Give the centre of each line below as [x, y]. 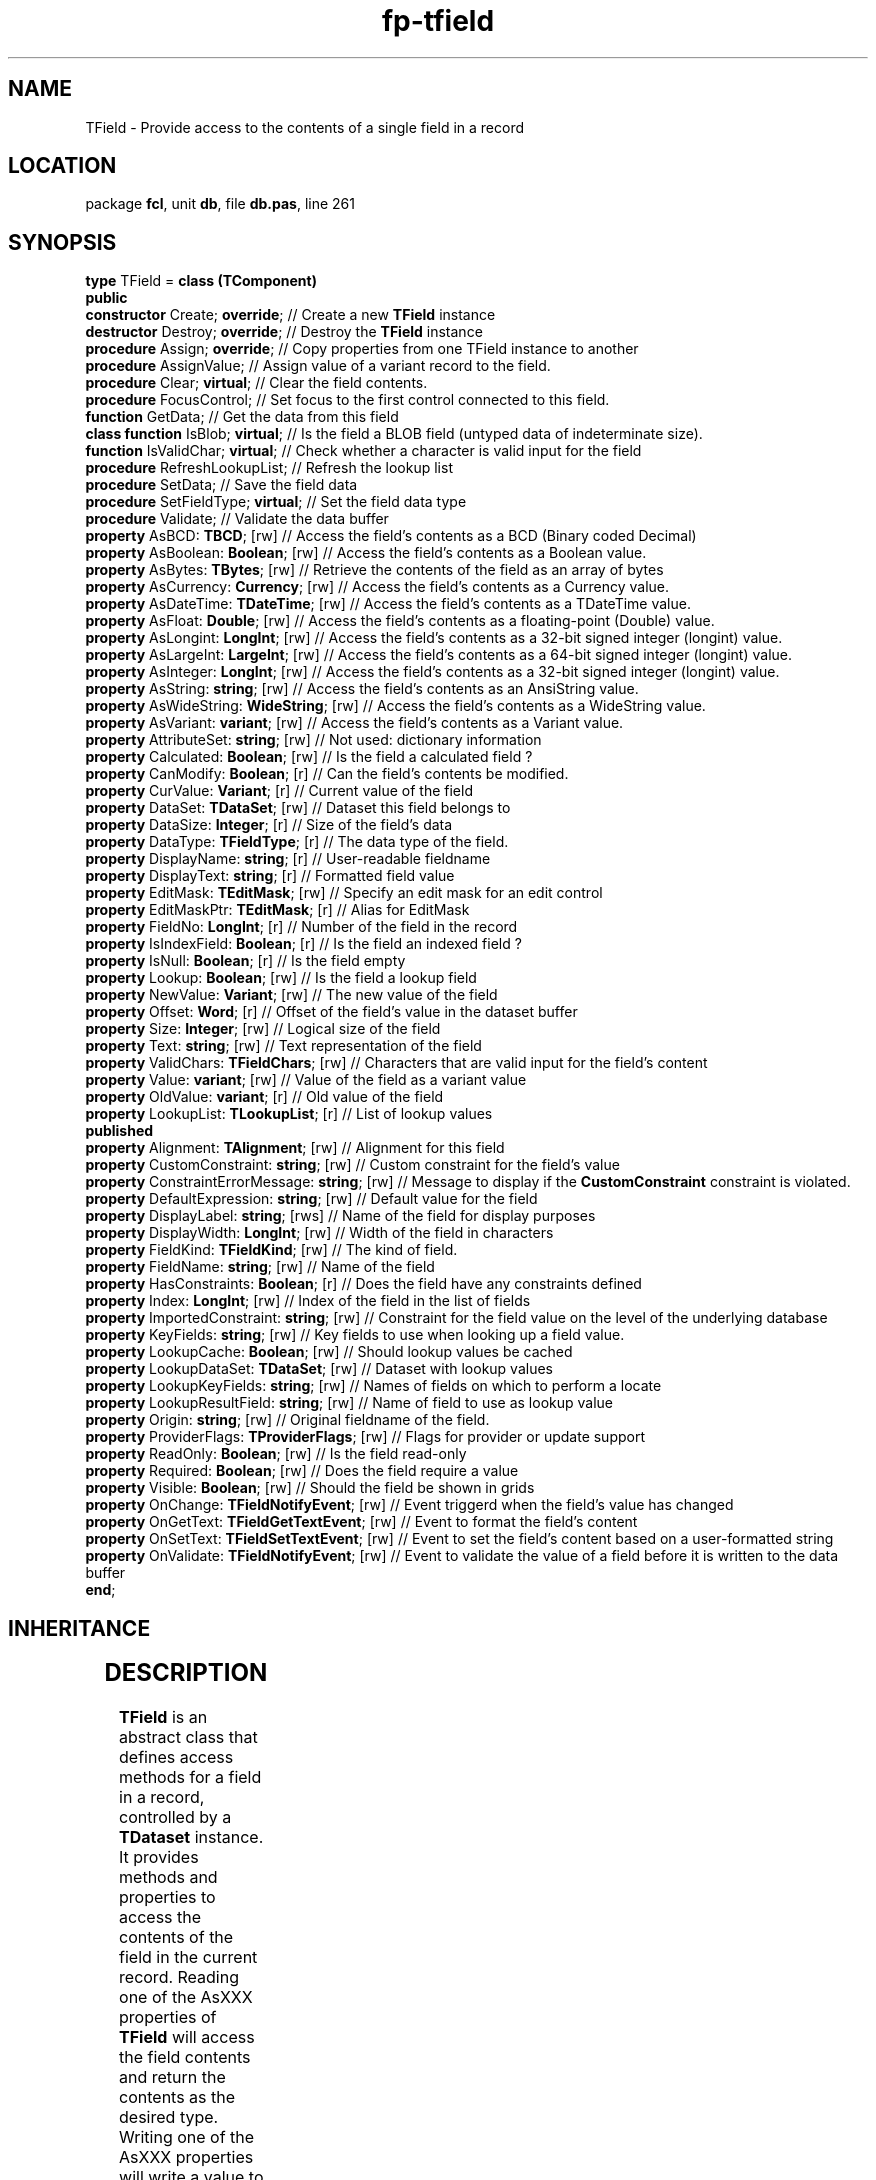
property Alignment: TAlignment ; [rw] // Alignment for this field [295, 1148]
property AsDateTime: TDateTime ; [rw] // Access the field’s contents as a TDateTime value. [388, 604]
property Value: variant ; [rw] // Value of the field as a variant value [306, 1080]
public [106, 298]
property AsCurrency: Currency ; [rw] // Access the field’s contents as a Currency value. [377, 587]
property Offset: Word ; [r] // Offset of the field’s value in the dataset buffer [331, 1012]
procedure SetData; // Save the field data [221, 485]
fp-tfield [438, 21]
